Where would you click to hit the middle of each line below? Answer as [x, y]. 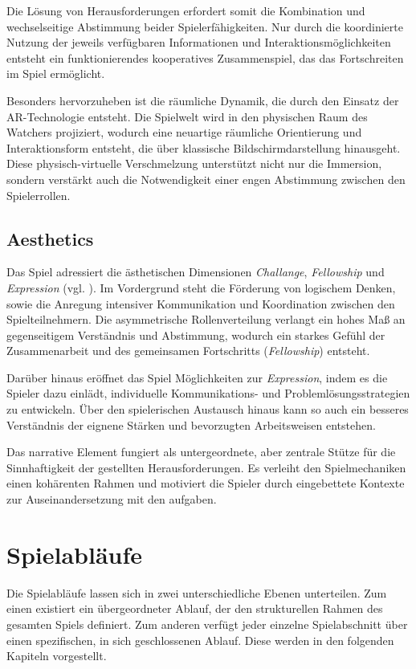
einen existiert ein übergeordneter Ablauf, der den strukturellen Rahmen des [195, 608]
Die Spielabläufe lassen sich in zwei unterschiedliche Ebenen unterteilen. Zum [197, 592]
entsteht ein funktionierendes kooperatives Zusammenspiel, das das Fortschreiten [205, 57]
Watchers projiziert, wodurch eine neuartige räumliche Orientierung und [184, 132]
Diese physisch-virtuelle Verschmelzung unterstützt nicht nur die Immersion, [194, 163]
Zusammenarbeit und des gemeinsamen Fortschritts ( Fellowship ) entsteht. [188, 351]
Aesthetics [50, 238]
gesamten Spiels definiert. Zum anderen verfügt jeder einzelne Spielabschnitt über [207, 624]
